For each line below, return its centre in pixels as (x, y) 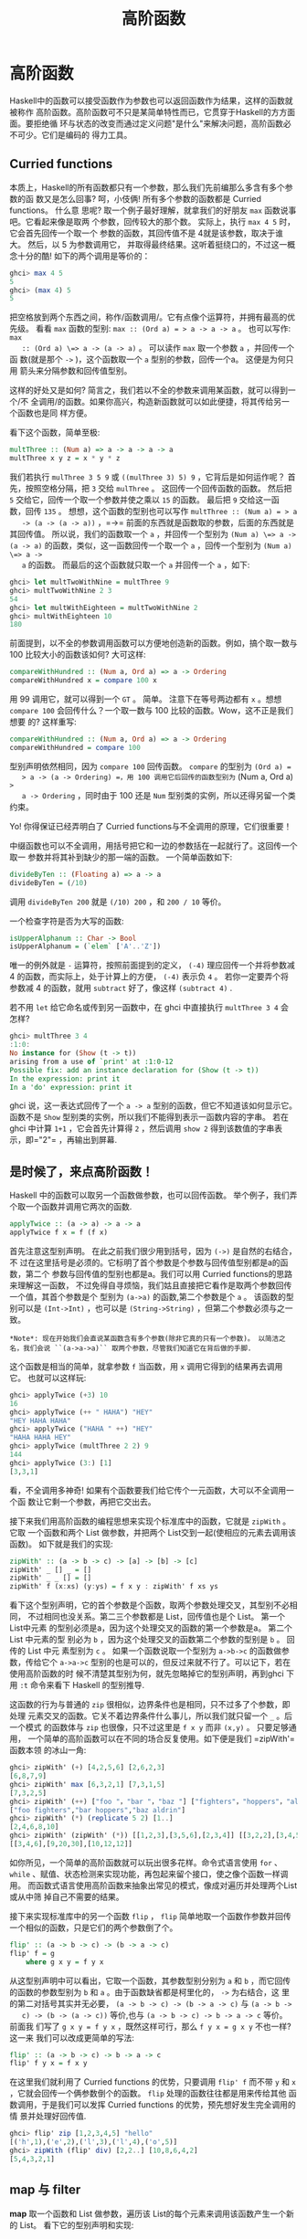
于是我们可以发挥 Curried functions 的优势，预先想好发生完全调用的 (169, 2105)
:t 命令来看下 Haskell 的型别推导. (82, 1685)
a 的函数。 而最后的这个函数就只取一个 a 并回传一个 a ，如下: (136, 565)
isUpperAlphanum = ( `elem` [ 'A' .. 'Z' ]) (85, 946)
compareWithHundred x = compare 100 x (83, 681)
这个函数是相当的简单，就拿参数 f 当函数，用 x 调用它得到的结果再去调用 (146, 1366)
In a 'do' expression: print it (71, 1087)
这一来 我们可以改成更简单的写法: (72, 2037)
